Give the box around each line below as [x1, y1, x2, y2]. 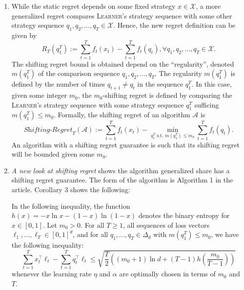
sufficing [194, 99, 219, 109]
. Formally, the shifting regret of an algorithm [53, 109, 190, 120]
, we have [211, 229, 239, 239]
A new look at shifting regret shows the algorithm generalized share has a [11, 165, 230, 175]
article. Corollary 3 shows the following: [11, 184, 130, 194]
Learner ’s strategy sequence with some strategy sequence [11, 99, 184, 109]
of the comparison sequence [38, 68, 120, 78]
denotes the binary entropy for [138, 210, 230, 220]
